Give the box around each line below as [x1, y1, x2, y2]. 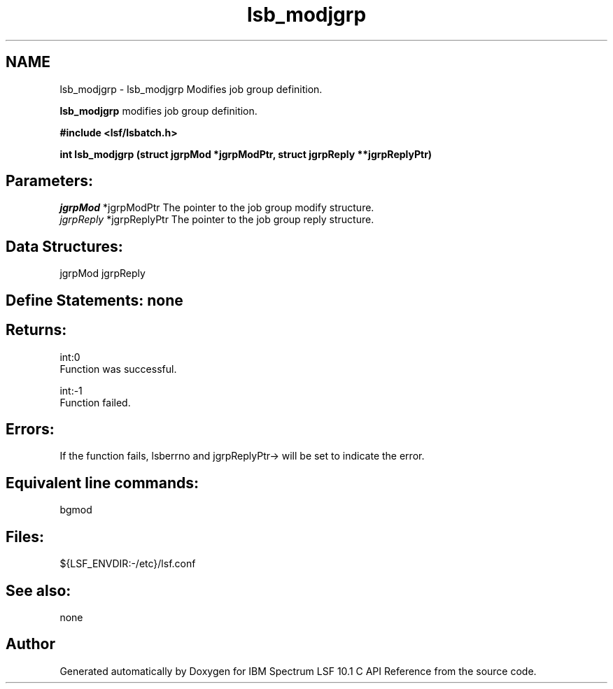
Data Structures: [6, 237, 123, 255]
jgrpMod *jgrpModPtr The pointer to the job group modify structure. [59, 201, 374, 214]
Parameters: [6, 172, 93, 190]
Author [6, 635, 55, 653]
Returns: [6, 321, 67, 339]
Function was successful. [59, 362, 177, 375]
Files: [6, 527, 44, 546]
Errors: [6, 420, 55, 438]
